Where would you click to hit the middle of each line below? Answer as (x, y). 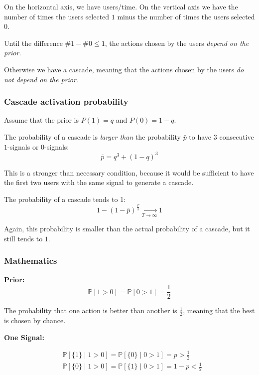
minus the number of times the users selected (186, 16)
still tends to (23, 238)
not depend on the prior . (41, 79)
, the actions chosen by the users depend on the (177, 43)
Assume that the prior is (42, 120)
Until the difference (33, 43)
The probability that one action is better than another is (91, 310)
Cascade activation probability (66, 101)
